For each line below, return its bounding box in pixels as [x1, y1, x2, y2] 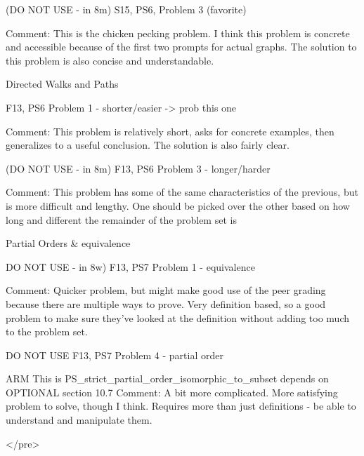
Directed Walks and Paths [6, 76, 119, 91]
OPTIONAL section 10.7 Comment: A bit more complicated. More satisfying [6, 384, 338, 399]
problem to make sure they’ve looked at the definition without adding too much [6, 310, 350, 325]
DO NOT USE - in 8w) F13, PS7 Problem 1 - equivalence [6, 259, 255, 274]
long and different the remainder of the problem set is [6, 212, 237, 227]
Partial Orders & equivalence [6, 236, 131, 250]
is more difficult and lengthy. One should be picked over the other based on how [6, 198, 350, 213]
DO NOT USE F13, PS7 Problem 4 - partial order [6, 347, 223, 362]
